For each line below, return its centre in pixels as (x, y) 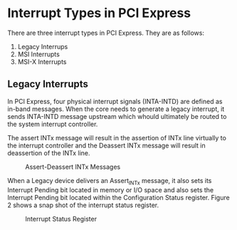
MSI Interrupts (39, 54)
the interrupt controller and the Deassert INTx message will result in (107, 145)
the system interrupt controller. (53, 124)
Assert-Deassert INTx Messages (73, 167)
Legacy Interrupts (48, 84)
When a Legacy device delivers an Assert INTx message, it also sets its (110, 181)
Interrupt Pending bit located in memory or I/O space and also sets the (111, 189)
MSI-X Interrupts (42, 61)
